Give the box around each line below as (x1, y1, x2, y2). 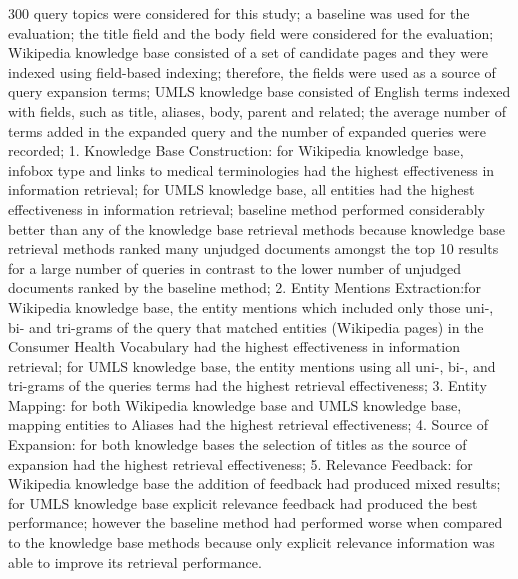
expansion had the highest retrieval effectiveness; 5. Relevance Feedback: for (8, 453, 473, 474)
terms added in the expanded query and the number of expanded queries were (8, 120, 486, 141)
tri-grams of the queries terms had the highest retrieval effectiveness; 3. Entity (8, 375, 487, 396)
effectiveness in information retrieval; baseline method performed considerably (8, 198, 485, 219)
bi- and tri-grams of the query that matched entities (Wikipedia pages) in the (8, 316, 484, 337)
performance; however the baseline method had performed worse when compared (8, 512, 503, 533)
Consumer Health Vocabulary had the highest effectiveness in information (8, 336, 460, 357)
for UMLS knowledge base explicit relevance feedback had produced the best (8, 492, 478, 513)
